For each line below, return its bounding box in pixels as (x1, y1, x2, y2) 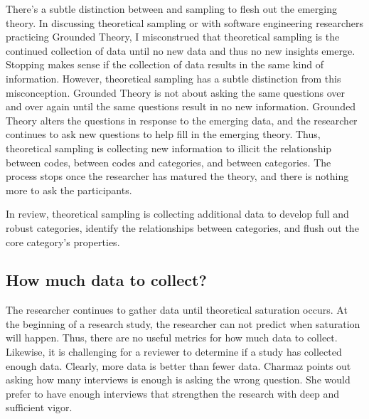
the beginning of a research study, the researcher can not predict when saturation (6, 316, 360, 331)
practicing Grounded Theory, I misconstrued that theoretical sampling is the (6, 29, 340, 44)
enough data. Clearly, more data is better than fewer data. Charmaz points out (6, 358, 351, 373)
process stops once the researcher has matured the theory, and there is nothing (6, 169, 349, 184)
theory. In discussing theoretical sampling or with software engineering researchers (6, 15, 363, 30)
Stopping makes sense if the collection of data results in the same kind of (6, 57, 323, 72)
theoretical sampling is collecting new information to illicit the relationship (6, 140, 332, 155)
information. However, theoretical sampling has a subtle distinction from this (6, 70, 341, 85)
